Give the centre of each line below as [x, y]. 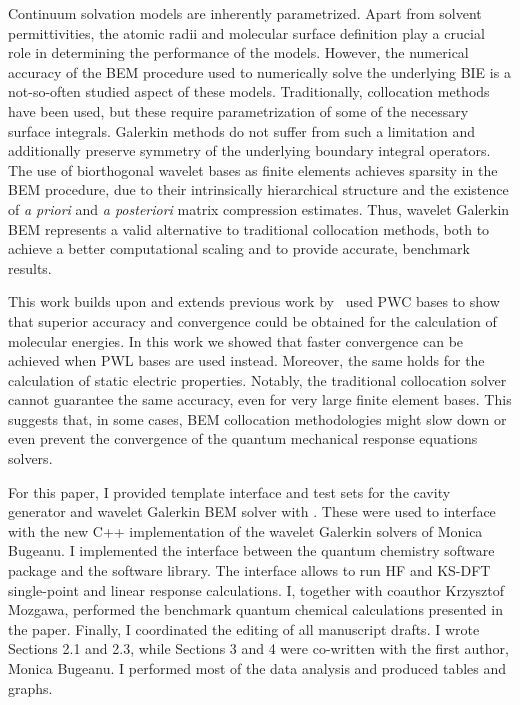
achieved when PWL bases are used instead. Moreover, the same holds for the [246, 360]
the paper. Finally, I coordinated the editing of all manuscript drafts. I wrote [244, 628]
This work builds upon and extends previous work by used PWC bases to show [254, 301]
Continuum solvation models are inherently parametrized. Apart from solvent [245, 13]
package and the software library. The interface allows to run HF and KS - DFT [249, 570]
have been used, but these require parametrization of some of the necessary [238, 110]
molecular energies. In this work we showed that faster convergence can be [236, 340]
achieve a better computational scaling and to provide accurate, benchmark [239, 248]
